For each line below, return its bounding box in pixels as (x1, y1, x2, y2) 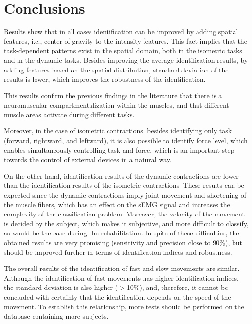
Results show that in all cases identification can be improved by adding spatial (4, 26, 238, 36)
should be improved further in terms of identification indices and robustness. (4, 247, 232, 257)
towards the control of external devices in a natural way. (4, 154, 172, 164)
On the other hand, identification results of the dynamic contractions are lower (4, 170, 239, 180)
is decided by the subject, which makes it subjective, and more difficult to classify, (4, 218, 249, 228)
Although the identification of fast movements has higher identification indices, (4, 272, 239, 283)
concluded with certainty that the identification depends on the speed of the (4, 291, 231, 302)
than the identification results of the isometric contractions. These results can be (4, 180, 244, 190)
